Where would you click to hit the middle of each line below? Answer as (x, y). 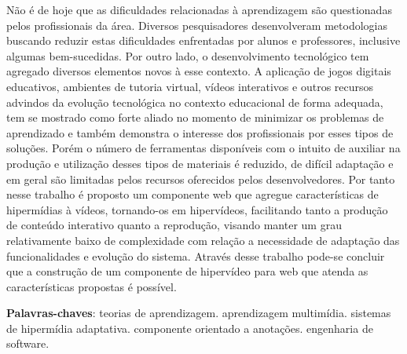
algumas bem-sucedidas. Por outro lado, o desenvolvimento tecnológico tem (188, 55)
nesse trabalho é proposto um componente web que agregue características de (192, 194)
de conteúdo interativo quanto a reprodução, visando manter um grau (174, 225)
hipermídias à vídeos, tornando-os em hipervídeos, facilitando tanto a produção (197, 209)
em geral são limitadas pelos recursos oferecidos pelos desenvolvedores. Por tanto (201, 179)
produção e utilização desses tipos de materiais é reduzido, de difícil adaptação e (200, 163)
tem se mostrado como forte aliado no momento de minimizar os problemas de (195, 117)
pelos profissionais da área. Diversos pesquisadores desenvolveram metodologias (197, 25)
